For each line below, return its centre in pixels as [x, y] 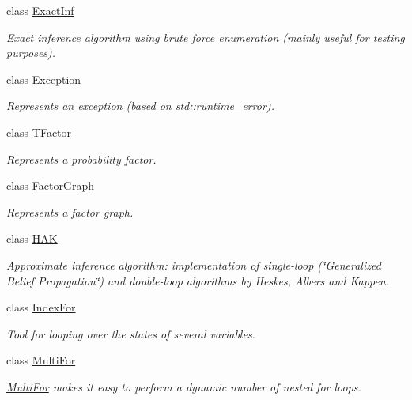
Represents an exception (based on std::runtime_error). [140, 106]
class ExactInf [40, 10]
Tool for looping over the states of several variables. [131, 333]
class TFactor [39, 132]
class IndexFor [41, 307]
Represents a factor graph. [70, 211]
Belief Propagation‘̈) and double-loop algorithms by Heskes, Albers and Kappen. [198, 280]
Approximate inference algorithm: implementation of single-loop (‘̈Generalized [194, 264]
